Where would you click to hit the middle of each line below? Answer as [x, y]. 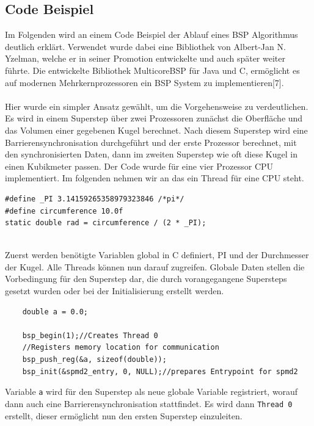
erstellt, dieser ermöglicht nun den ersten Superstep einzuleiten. [124, 415]
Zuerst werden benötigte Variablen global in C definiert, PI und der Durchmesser [157, 255]
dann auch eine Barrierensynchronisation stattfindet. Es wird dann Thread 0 [149, 403]
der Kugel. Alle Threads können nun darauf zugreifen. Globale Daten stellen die [155, 266]
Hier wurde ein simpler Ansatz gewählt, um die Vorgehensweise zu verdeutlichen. [157, 106]
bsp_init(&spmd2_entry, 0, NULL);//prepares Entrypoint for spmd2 [160, 371]
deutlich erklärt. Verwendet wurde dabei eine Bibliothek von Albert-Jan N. [145, 46]
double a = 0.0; [55, 312]
